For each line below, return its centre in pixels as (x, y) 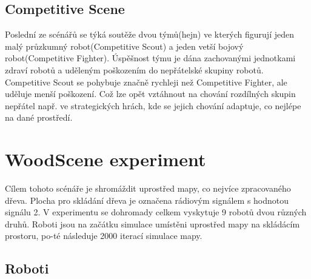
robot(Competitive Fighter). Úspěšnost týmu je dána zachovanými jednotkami (150, 58)
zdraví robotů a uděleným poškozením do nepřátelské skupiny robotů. (134, 69)
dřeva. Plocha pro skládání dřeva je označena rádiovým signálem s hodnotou (147, 200)
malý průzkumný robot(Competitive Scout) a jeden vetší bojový (124, 46)
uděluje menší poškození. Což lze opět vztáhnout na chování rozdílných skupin (150, 94)
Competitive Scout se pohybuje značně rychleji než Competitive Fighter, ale (146, 82)
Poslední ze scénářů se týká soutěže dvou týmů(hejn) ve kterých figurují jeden (149, 34)
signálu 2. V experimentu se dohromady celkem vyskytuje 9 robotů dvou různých (156, 212)
